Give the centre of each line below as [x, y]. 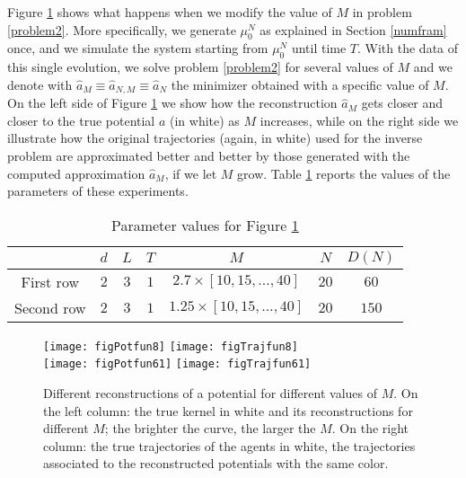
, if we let [191, 173]
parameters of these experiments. [98, 191]
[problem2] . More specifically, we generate [122, 29]
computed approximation [76, 173]
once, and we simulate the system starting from [138, 48]
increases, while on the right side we [359, 120]
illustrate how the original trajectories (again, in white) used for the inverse [215, 138]
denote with [40, 84]
